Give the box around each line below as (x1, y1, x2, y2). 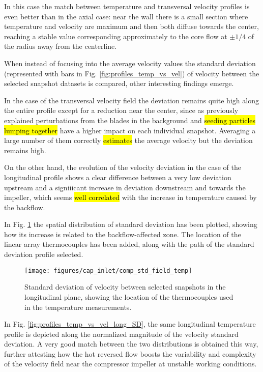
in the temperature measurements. (24, 301, 132, 312)
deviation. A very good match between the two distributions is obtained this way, (4, 338, 258, 349)
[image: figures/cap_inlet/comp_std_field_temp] (24, 267, 192, 274)
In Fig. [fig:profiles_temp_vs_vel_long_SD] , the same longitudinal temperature (4, 319, 256, 329)
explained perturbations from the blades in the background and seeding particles (4, 115, 256, 125)
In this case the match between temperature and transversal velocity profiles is (4, 1, 250, 11)
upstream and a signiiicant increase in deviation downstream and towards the (4, 182, 246, 192)
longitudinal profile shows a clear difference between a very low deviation (4, 171, 231, 182)
